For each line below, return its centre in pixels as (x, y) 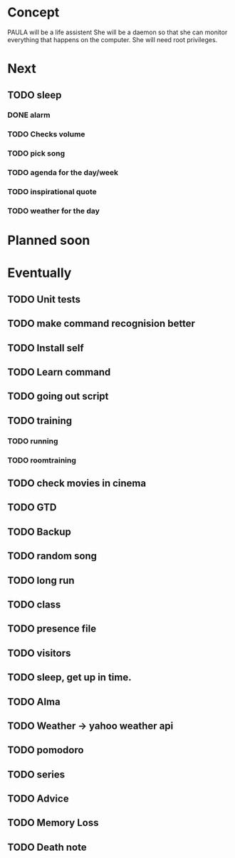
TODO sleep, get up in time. (69, 678)
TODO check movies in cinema (77, 483)
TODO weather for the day (53, 211)
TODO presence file (52, 629)
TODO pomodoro (46, 750)
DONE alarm (29, 115)
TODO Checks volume (46, 134)
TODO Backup (39, 531)
